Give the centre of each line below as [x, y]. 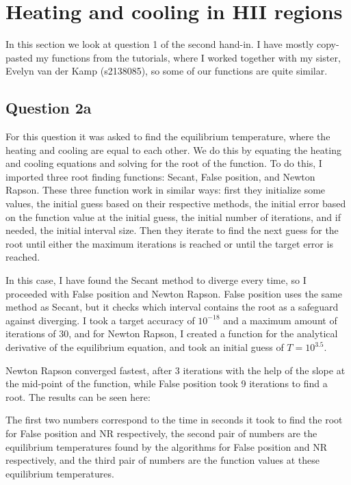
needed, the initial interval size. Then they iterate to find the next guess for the [172, 230]
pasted [19, 57]
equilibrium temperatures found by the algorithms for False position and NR [166, 446]
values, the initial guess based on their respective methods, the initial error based [176, 204]
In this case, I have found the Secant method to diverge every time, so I [156, 280]
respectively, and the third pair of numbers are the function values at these [163, 460]
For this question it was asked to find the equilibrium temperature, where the [168, 136]
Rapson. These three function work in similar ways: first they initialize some [166, 190]
